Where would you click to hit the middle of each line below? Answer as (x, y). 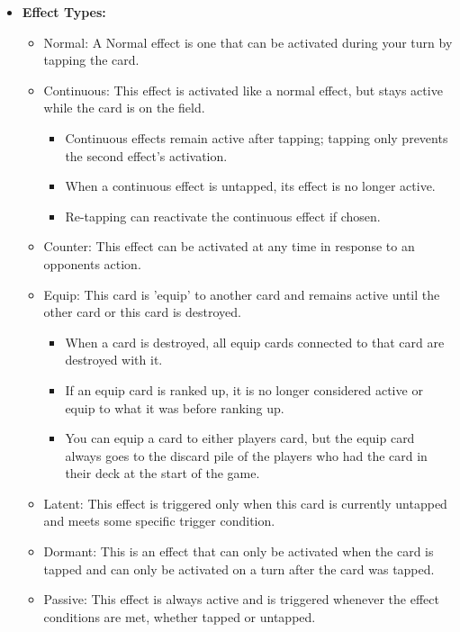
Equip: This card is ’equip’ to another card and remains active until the (242, 294)
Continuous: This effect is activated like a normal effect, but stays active (243, 90)
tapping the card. (91, 60)
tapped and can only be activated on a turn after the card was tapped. (239, 569)
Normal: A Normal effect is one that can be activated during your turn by (248, 42)
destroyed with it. (114, 360)
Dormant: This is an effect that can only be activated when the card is (239, 551)
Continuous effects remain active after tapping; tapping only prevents (257, 137)
